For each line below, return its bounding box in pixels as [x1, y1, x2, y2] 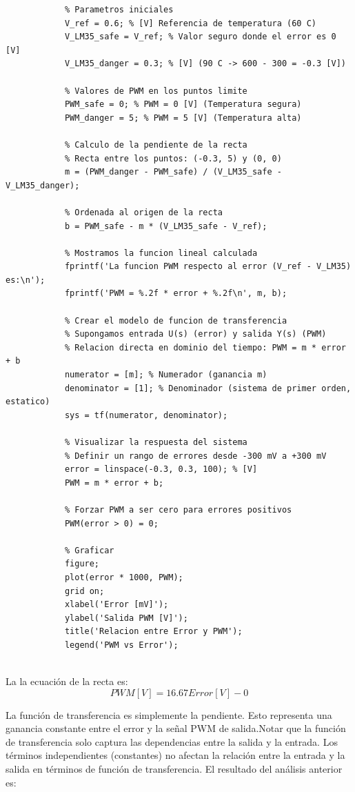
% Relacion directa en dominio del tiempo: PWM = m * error [64, 342, 346, 353]
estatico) [6, 397, 50, 407]
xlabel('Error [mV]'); [64, 600, 169, 610]
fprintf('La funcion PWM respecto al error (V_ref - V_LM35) [64, 261, 352, 272]
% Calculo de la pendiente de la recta [64, 139, 247, 150]
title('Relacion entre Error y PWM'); [64, 626, 243, 637]
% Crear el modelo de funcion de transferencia [64, 315, 287, 326]
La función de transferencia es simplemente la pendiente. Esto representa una [6, 707, 332, 722]
